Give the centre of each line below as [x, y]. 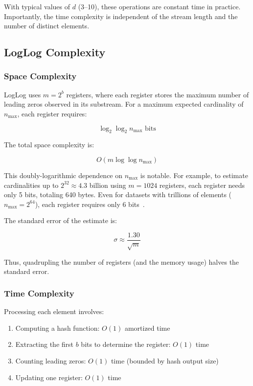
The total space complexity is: [49, 145]
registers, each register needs [202, 185]
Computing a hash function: [57, 328]
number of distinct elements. [47, 26]
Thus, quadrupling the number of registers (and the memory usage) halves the [122, 261]
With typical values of [37, 6]
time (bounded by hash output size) [165, 360]
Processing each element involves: [54, 311]
